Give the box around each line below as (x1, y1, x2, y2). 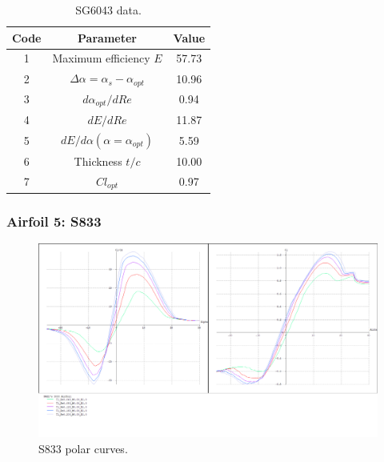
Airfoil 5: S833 (6, 211, 102, 231)
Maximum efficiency (52, 50, 150, 66)
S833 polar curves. (38, 440, 128, 456)
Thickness (74, 152, 122, 169)
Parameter (78, 29, 137, 46)
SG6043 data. (75, 2, 142, 18)
